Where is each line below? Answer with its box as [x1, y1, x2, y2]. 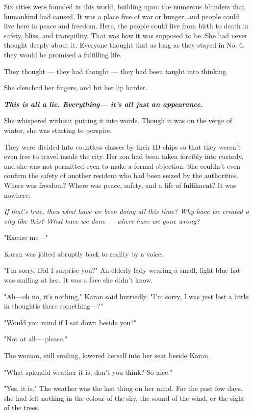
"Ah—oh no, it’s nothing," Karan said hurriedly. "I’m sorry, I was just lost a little [4, 291, 249, 301]
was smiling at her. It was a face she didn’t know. [4, 275, 153, 285]
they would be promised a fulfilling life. [4, 49, 122, 59]
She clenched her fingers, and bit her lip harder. [4, 82, 148, 93]
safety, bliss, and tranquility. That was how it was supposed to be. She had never [4, 30, 248, 40]
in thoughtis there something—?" [4, 301, 103, 311]
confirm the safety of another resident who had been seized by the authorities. [4, 170, 239, 181]
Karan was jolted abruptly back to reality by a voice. [4, 248, 163, 259]
